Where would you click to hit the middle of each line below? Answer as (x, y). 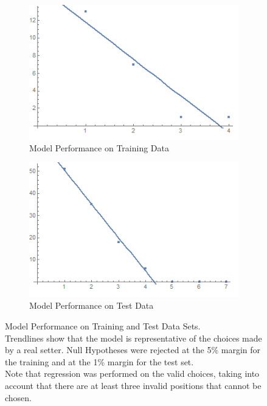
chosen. (19, 397)
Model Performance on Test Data (92, 305)
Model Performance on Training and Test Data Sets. (103, 326)
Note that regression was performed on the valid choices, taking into (132, 373)
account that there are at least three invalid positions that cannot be (133, 386)
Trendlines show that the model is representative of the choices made (133, 338)
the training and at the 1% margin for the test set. (99, 361)
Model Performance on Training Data (99, 147)
